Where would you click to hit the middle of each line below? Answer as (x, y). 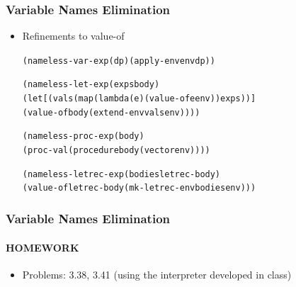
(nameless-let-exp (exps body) (91, 85)
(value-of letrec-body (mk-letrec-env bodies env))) (139, 188)
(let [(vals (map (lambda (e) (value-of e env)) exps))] (139, 99)
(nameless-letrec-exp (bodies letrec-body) (121, 174)
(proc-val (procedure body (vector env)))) (116, 151)
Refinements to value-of (73, 36)
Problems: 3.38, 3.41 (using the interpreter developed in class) (157, 274)
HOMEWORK (42, 247)
